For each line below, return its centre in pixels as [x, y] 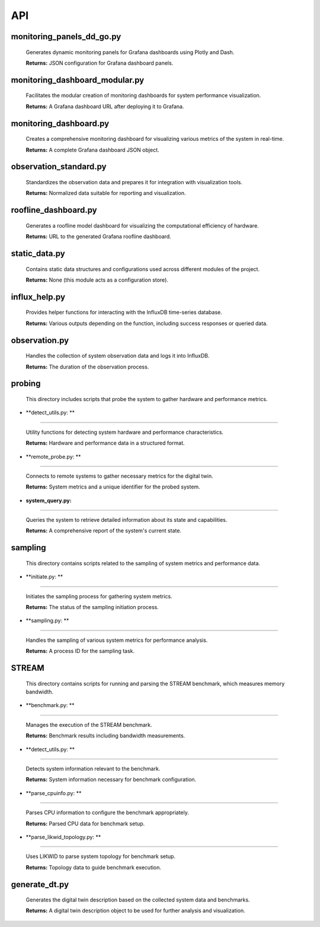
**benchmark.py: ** [50, 705]
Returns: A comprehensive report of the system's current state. [104, 531]
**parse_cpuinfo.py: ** [54, 793]
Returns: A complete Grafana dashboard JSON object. [92, 150]
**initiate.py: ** [44, 577]
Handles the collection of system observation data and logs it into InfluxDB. [118, 356]
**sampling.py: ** [47, 620]
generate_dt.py [40, 885]
